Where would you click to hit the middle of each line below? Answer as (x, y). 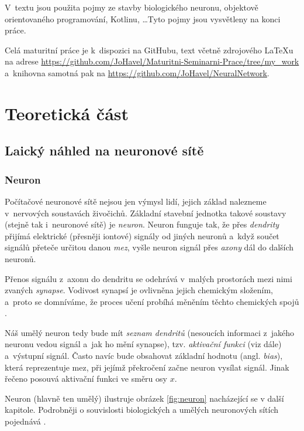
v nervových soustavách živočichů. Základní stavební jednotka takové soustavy (146, 213)
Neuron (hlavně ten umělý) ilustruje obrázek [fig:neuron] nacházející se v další (144, 398)
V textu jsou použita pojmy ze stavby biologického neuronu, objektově (132, 7)
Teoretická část (67, 113)
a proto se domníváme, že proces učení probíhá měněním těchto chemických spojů (152, 301)
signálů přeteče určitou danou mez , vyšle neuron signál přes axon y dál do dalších (149, 247)
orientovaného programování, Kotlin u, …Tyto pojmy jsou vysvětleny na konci (143, 18)
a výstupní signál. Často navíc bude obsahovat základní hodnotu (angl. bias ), (144, 356)
